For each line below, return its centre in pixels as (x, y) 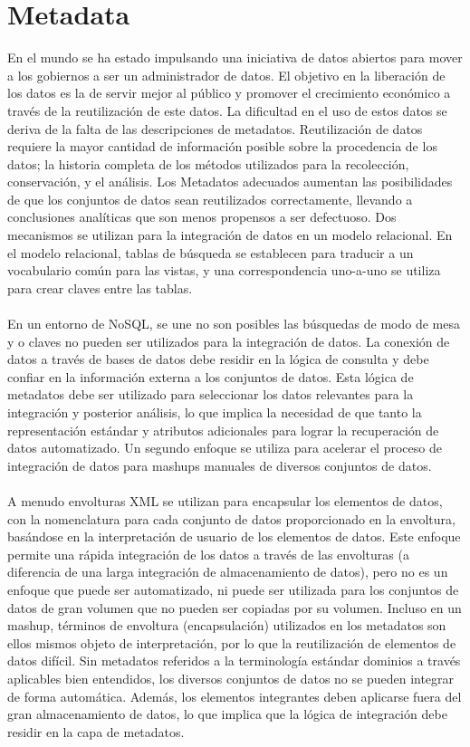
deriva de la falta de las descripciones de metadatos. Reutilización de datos (215, 128)
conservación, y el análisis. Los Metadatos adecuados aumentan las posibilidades (230, 182)
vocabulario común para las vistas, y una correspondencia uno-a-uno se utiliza (224, 270)
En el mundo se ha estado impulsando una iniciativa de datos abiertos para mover (235, 57)
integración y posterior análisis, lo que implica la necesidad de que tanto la (215, 412)
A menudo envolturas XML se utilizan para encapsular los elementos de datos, (225, 500)
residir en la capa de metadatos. (96, 731)
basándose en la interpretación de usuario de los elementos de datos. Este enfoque (234, 536)
